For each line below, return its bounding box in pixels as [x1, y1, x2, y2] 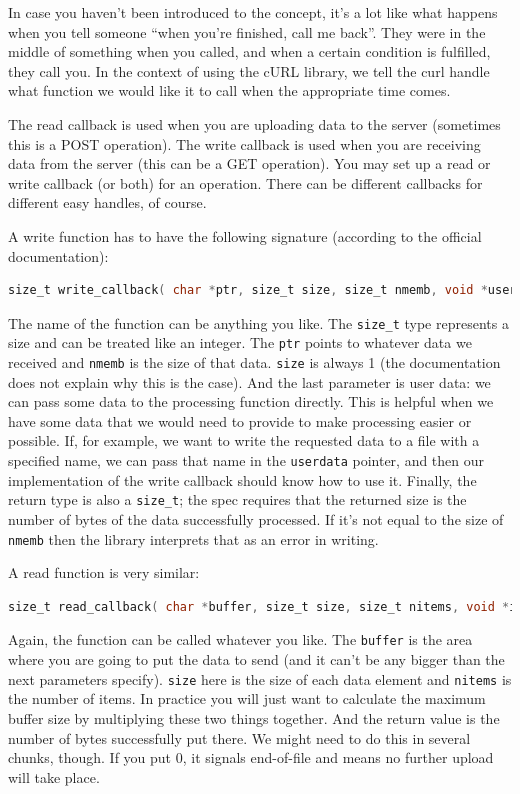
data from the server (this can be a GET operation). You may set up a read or [8, 153, 491, 174]
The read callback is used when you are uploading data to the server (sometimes [8, 113, 501, 134]
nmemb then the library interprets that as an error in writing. [8, 528, 379, 549]
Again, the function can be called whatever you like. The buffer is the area [8, 629, 473, 650]
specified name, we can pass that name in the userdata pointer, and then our [8, 450, 485, 471]
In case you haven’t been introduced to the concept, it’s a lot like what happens [8, 2, 498, 22]
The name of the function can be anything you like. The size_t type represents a [8, 312, 509, 333]
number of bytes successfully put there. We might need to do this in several [8, 727, 471, 748]
